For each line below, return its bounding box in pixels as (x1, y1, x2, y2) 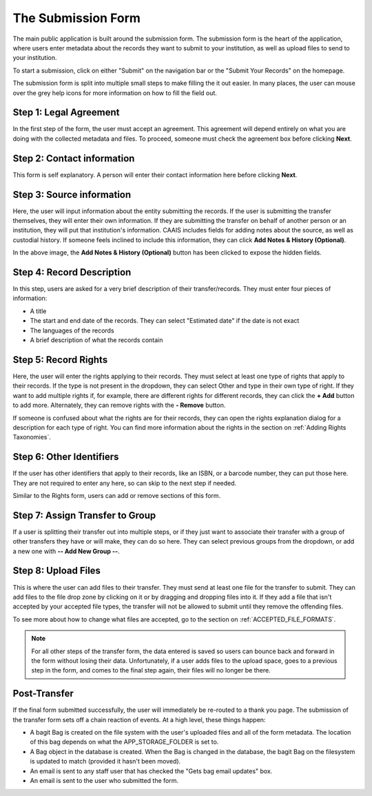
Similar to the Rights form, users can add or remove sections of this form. (12, 491, 221, 499)
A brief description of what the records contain (30, 336, 163, 344)
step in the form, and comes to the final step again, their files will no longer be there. (31, 666, 271, 675)
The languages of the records (30, 326, 114, 335)
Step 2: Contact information (12, 152, 135, 164)
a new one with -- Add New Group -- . (12, 547, 120, 555)
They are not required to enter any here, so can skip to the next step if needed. (12, 479, 237, 487)
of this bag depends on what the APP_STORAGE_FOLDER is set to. (30, 738, 219, 746)
